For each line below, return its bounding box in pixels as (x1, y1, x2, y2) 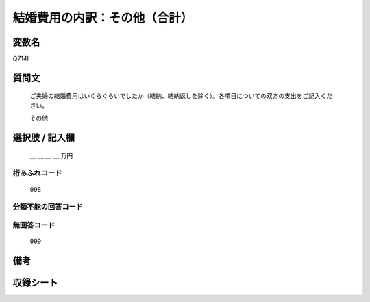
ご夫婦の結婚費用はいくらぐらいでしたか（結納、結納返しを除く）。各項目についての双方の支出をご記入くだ (29, 92, 333, 100)
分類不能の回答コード (12, 202, 84, 212)
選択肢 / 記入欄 (12, 132, 75, 144)
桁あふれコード (12, 168, 62, 178)
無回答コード (12, 220, 56, 229)
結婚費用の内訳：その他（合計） (12, 10, 193, 25)
